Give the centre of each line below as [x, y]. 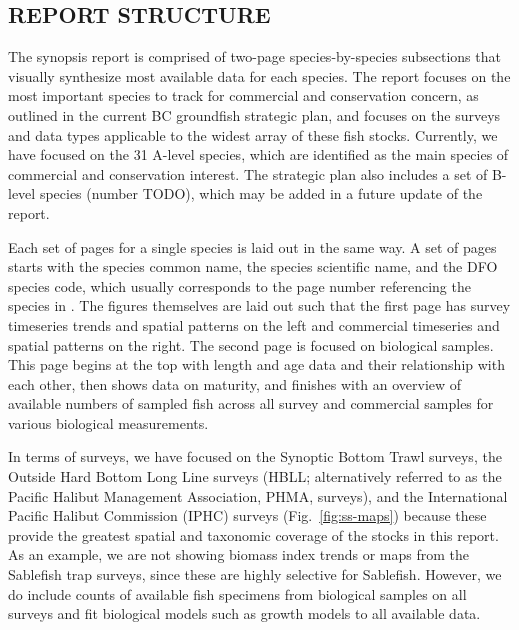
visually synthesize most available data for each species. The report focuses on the [259, 75]
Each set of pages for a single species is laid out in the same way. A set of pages [252, 246]
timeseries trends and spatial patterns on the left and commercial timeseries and [254, 324]
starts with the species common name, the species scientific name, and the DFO [253, 266]
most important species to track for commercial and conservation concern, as [243, 95]
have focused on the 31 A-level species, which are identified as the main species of [258, 154]
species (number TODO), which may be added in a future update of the [261, 193]
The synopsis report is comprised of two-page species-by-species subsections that [254, 56]
